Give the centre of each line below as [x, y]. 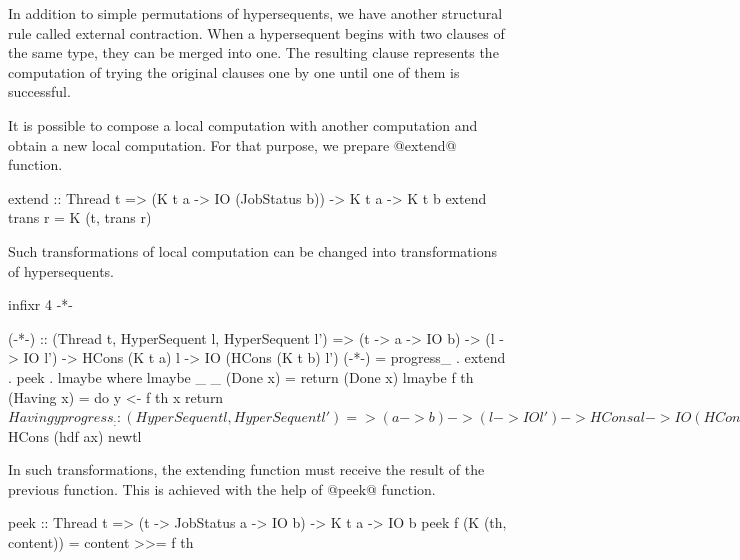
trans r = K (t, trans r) [80, 217]
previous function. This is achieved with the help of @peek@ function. [222, 488]
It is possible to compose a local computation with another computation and [243, 124]
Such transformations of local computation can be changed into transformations [252, 250]
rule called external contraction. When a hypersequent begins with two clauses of [256, 32]
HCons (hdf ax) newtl [75, 435]
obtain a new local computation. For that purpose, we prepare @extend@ [232, 144]
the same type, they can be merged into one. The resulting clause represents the [253, 52]
